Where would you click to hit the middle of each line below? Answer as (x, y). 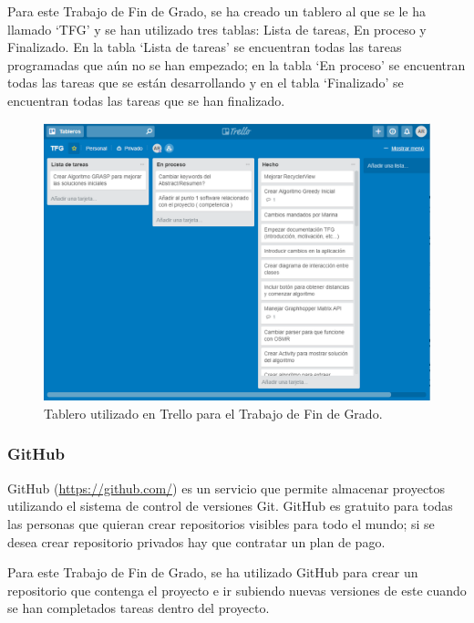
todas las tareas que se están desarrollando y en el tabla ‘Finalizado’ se (206, 83)
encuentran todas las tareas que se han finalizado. (146, 100)
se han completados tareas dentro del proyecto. (139, 608)
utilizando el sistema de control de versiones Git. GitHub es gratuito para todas (230, 506)
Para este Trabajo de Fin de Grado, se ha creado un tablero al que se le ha (217, 11)
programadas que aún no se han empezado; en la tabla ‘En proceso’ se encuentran (237, 64)
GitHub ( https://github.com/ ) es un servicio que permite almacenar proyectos (227, 488)
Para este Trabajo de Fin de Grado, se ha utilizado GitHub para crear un (213, 572)
